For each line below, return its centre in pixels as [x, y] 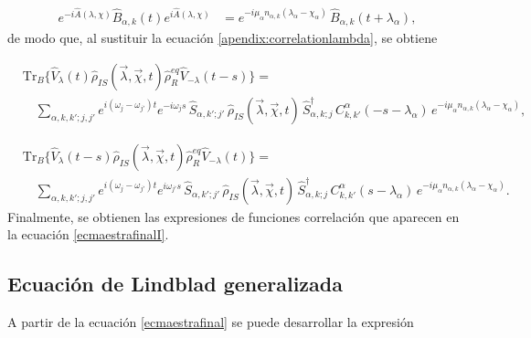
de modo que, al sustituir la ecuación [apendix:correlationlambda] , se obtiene [223, 38]
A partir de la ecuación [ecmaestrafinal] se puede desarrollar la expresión [211, 322]
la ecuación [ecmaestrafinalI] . [88, 234]
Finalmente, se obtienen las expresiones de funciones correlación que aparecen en [234, 216]
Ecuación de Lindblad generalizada [175, 284]
